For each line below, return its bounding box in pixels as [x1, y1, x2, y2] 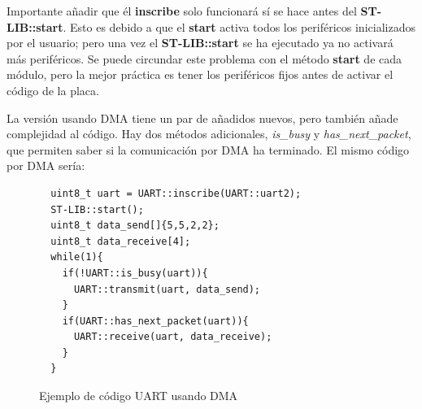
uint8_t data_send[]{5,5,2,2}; [50, 220, 220, 232]
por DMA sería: [7, 157, 85, 174]
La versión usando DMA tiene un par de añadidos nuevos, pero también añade [7, 109, 398, 126]
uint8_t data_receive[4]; [50, 235, 191, 247]
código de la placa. [7, 81, 99, 98]
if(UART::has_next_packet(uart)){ [62, 315, 249, 327]
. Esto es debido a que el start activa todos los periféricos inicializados [63, 18, 415, 35]
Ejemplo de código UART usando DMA [39, 387, 238, 404]
